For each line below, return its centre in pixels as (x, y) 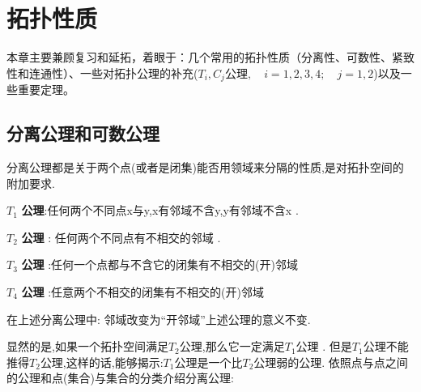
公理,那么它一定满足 (232, 346)
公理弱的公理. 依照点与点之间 (331, 362)
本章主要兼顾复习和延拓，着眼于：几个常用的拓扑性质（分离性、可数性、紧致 (210, 57)
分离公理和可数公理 (83, 133)
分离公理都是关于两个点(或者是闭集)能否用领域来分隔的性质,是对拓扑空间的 (205, 166)
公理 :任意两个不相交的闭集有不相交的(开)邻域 (142, 291)
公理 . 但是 (324, 346)
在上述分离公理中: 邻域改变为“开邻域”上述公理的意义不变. (159, 319)
